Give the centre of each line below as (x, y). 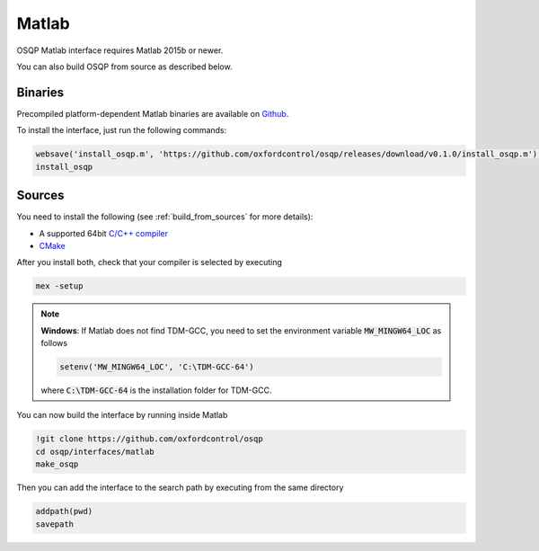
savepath (55, 524)
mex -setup (59, 286)
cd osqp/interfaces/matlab (95, 451)
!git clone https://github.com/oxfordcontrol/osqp (150, 439)
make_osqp (57, 464)
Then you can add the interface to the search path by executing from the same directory (180, 488)
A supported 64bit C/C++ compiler (104, 233)
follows (54, 343)
